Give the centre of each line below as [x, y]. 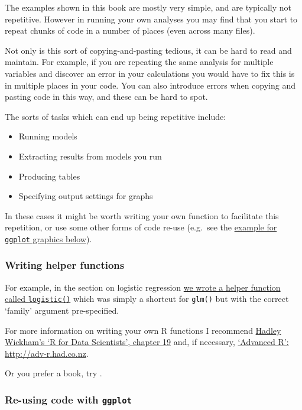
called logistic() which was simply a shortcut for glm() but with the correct [147, 299]
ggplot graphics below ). [48, 238]
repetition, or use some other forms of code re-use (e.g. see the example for [141, 227]
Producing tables [49, 176]
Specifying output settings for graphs [86, 196]
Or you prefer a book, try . [53, 373]
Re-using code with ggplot [68, 399]
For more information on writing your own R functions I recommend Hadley [143, 330]
